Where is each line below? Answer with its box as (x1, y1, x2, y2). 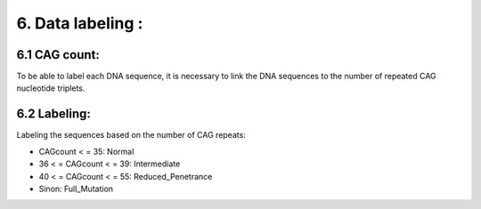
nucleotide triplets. (16, 83, 86, 93)
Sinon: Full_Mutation (38, 183, 114, 194)
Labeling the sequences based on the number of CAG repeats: (16, 130, 247, 141)
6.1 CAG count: (16, 47, 100, 62)
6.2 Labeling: (16, 107, 91, 122)
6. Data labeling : (16, 13, 143, 33)
